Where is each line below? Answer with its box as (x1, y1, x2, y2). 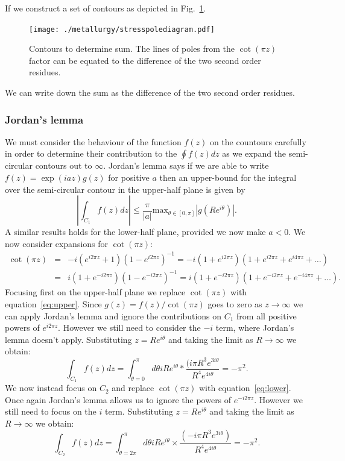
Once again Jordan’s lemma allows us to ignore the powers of (5, 393, 232, 406)
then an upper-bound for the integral (159, 171, 297, 184)
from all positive (236, 309, 297, 322)
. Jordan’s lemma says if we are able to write (103, 159, 269, 172)
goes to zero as (207, 298, 262, 310)
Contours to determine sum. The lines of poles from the (29, 42, 235, 55)
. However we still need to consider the (58, 321, 201, 334)
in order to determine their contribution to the (5, 147, 177, 160)
